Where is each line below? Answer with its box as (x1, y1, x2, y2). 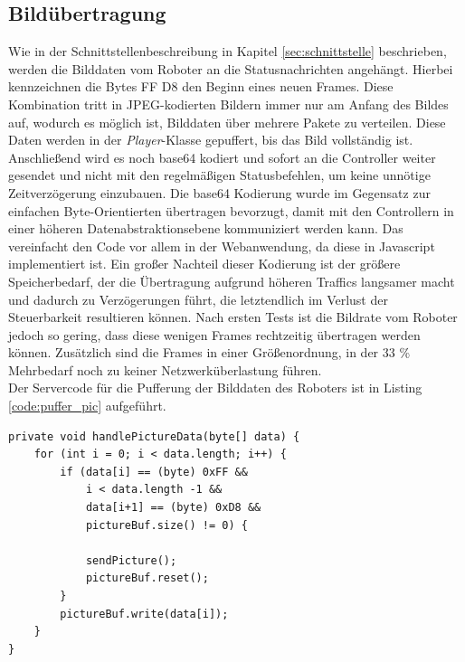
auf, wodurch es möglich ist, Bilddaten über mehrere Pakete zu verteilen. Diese (8, 112, 446, 131)
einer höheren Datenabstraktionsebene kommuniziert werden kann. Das (8, 219, 403, 238)
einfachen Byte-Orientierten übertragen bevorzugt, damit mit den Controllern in (8, 201, 454, 220)
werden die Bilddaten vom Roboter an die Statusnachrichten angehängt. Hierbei (8, 59, 453, 78)
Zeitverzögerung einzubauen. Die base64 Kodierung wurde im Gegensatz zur (8, 183, 431, 202)
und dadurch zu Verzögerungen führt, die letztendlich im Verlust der (8, 289, 388, 308)
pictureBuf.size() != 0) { (85, 518, 248, 532)
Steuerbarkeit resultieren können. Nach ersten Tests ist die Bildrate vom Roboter (8, 307, 458, 326)
